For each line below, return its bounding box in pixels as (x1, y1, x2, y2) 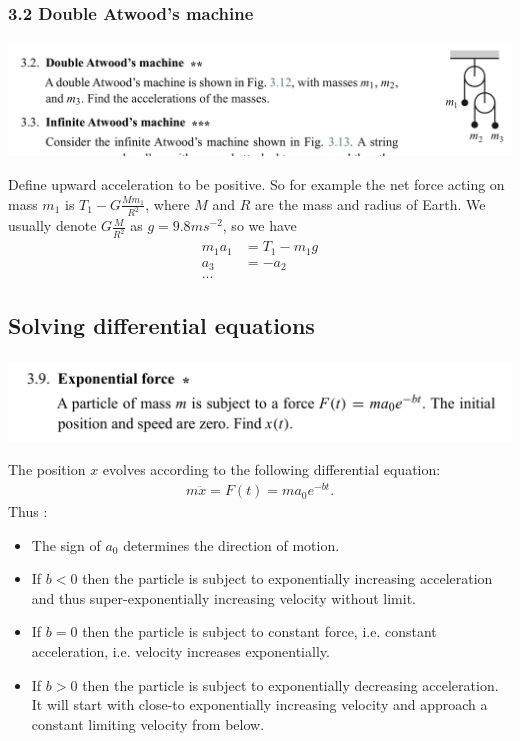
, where (145, 193, 190, 214)
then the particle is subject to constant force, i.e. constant (82, 621, 437, 642)
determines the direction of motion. (123, 534, 340, 555)
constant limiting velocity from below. (31, 713, 265, 734)
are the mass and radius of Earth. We (255, 193, 486, 214)
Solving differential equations (8, 309, 315, 340)
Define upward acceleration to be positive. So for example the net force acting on (8, 173, 505, 194)
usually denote (8, 215, 97, 236)
